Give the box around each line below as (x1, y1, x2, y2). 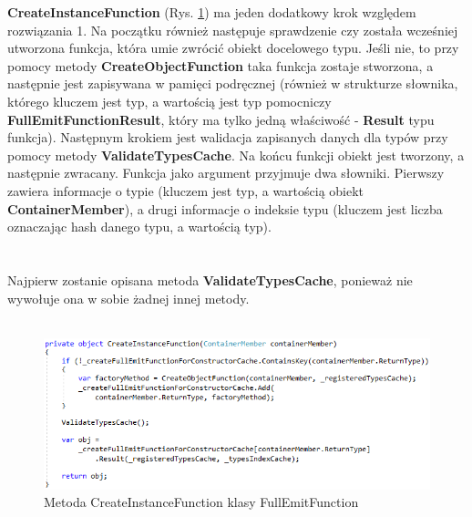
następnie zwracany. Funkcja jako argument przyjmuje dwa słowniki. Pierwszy (7, 163, 445, 182)
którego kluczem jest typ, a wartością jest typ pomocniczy (7, 91, 332, 110)
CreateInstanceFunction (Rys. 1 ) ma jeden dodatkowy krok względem (7, 3, 416, 21)
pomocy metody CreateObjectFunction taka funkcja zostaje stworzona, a (7, 56, 434, 75)
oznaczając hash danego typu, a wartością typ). (7, 217, 272, 236)
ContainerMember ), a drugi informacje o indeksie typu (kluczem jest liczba (7, 199, 443, 218)
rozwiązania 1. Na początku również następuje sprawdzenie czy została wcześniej (7, 20, 458, 39)
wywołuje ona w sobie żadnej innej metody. (7, 288, 250, 307)
